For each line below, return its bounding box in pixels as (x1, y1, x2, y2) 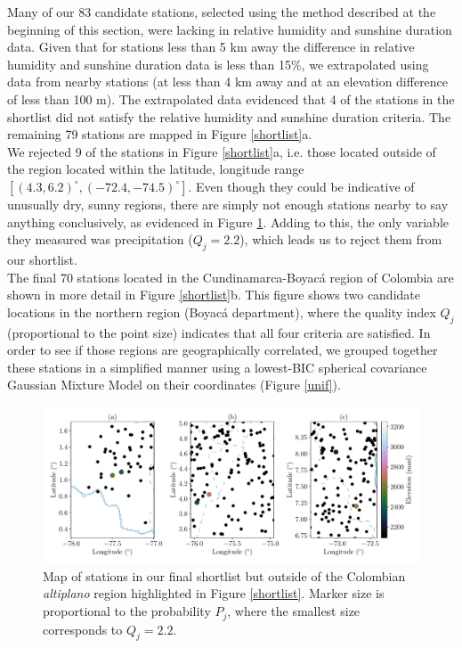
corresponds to (43, 619, 123, 638)
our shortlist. (7, 250, 77, 268)
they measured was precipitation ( (7, 230, 193, 249)
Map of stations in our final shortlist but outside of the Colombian (43, 566, 406, 585)
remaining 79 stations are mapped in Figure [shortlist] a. (7, 125, 312, 144)
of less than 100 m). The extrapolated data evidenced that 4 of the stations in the (7, 89, 455, 108)
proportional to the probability (43, 602, 211, 620)
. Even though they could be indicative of (188, 176, 415, 195)
